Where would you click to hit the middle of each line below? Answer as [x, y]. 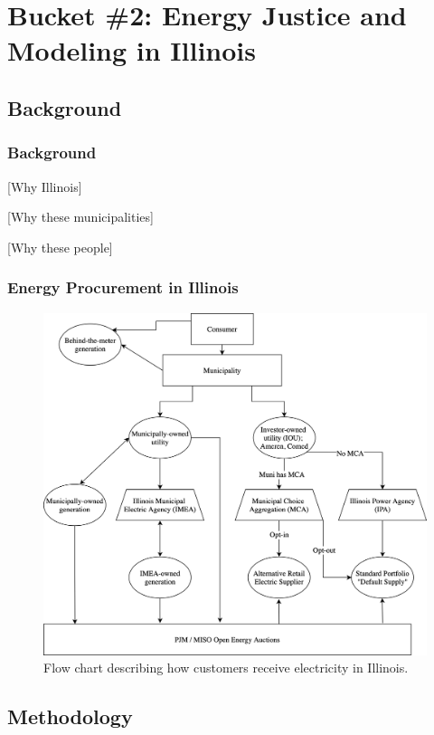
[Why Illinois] [45, 186]
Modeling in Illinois [132, 50]
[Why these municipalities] [80, 217]
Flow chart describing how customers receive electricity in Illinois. [226, 668]
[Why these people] [60, 247]
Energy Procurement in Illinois [123, 287]
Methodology [70, 716]
